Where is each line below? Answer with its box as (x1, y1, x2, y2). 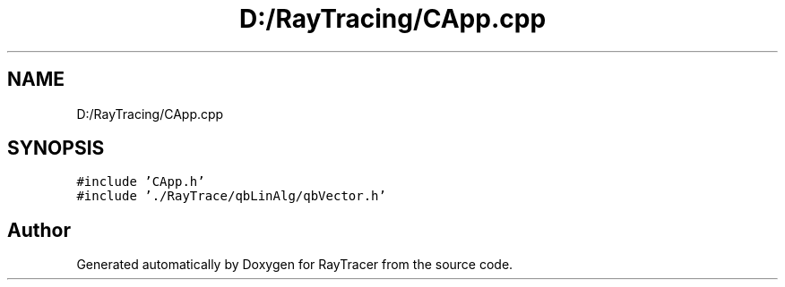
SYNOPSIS (7, 137, 105, 160)
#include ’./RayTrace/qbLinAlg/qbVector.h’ (76, 189, 386, 204)
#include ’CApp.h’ (76, 174, 205, 190)
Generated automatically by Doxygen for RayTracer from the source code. (76, 257, 513, 273)
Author (7, 218, 71, 241)
